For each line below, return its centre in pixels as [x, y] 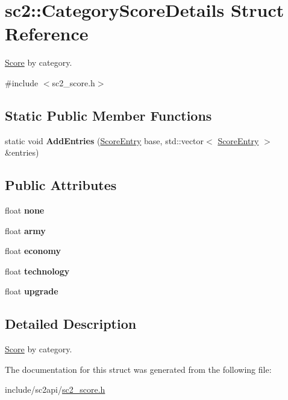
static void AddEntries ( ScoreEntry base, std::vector [105, 140]
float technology [37, 271]
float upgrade [32, 291]
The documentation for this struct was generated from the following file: [138, 369]
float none [25, 210]
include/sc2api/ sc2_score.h [55, 389]
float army [25, 230]
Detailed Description [71, 324]
